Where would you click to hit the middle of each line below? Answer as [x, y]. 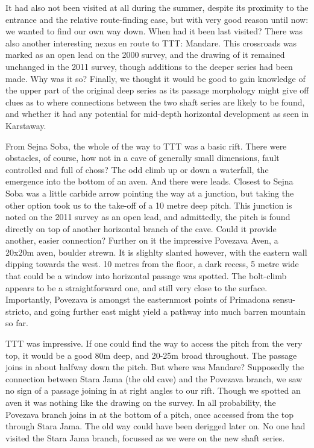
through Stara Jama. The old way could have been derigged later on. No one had [155, 426]
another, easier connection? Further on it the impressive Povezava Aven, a [142, 240]
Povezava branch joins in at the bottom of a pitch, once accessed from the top [150, 414]
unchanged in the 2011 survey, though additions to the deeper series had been [149, 66]
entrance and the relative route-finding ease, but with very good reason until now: [157, 19]
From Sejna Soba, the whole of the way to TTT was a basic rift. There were [146, 146]
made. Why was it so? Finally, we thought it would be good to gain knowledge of [155, 78]
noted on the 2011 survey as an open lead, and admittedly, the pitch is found [148, 217]
